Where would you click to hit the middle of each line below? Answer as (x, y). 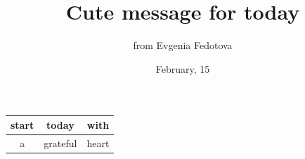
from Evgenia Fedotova (183, 45)
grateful (60, 143)
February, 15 (183, 68)
